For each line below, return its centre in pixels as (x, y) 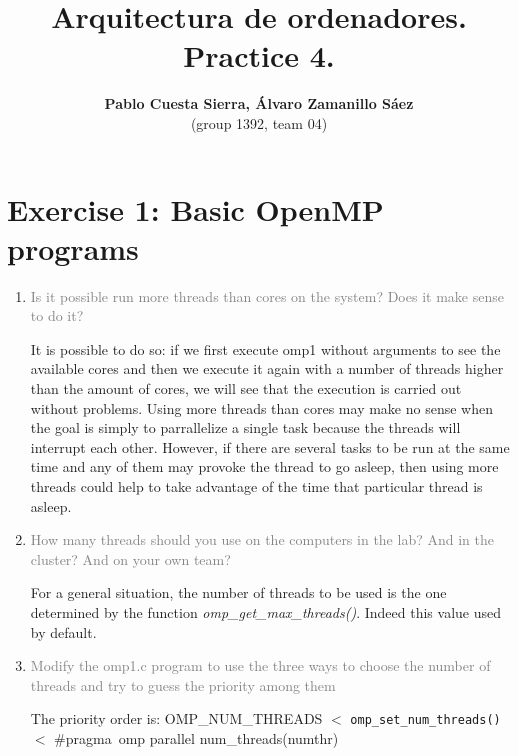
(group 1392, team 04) (259, 122)
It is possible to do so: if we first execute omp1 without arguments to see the (265, 348)
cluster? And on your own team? (130, 558)
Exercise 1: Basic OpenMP (195, 208)
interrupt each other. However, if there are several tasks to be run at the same (270, 446)
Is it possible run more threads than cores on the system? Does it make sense (267, 295)
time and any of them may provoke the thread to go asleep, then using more (264, 466)
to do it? (57, 315)
